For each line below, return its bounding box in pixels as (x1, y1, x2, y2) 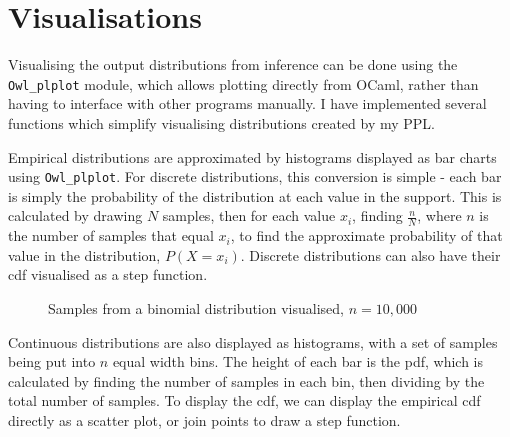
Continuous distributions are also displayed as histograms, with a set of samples (8, 331, 498, 352)
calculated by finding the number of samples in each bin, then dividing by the (8, 370, 485, 391)
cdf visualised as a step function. (8, 264, 208, 285)
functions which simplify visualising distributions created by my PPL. (8, 112, 436, 133)
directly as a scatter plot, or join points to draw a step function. (8, 409, 401, 430)
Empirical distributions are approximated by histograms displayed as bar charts (8, 146, 497, 167)
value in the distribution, (8, 244, 161, 265)
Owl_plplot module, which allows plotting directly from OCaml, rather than (8, 73, 479, 94)
